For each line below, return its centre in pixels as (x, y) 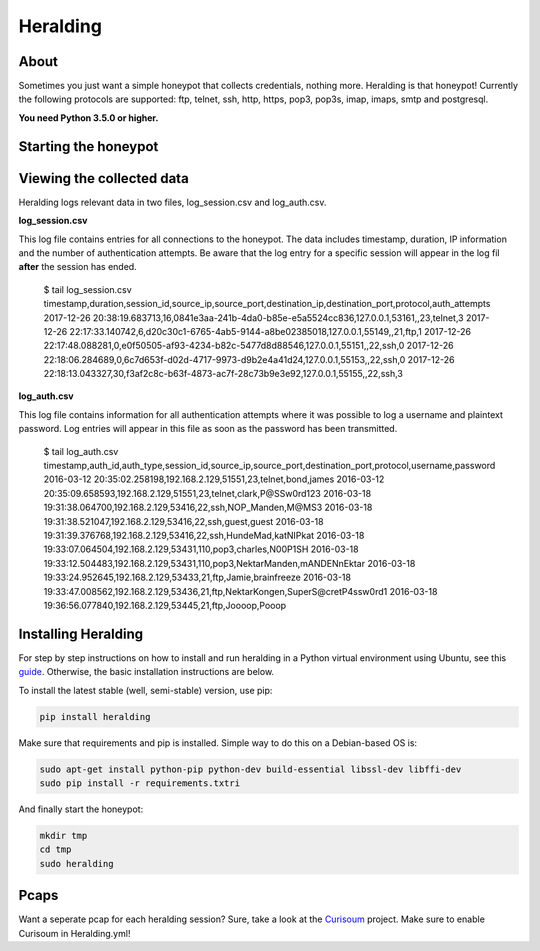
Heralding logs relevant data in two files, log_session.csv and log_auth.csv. (172, 202)
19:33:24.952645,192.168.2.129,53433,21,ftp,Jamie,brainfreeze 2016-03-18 (197, 577)
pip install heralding (95, 716)
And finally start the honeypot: (81, 809)
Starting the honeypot (88, 146)
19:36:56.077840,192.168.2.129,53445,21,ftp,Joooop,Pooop (165, 605)
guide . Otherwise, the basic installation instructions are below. (146, 672)
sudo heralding (76, 863)
